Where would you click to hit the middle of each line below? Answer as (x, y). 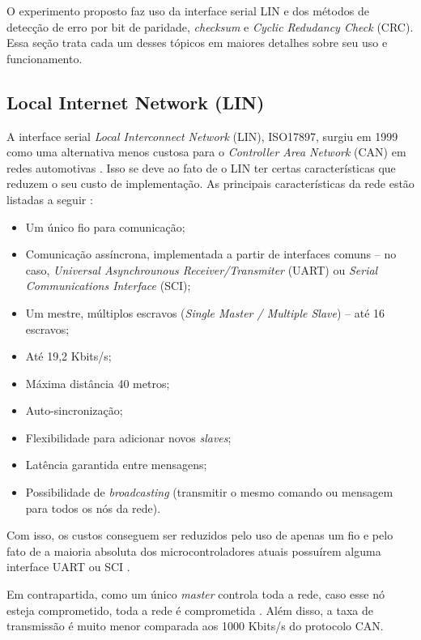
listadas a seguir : (50, 199)
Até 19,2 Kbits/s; (68, 356)
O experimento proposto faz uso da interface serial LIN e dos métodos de (188, 11)
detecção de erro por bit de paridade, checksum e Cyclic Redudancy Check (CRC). (210, 26)
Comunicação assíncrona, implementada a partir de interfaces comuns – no (211, 254)
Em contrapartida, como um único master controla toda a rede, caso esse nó (196, 594)
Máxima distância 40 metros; (98, 383)
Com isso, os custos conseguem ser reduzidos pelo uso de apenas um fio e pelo (200, 535)
